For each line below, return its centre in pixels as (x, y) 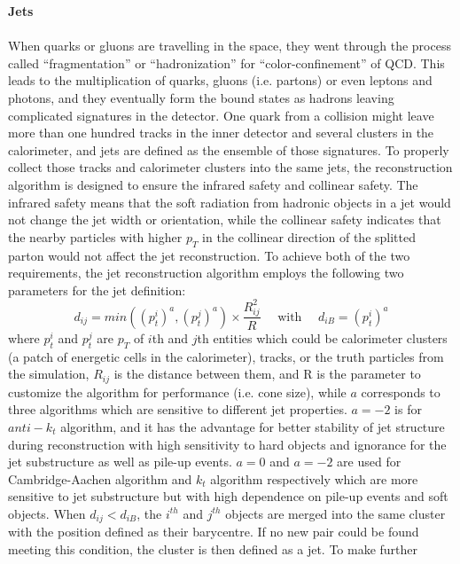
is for (408, 409)
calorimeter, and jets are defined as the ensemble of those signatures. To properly (229, 149)
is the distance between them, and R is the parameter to (267, 374)
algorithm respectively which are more (314, 478)
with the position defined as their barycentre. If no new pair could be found (214, 532)
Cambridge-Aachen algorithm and (100, 478)
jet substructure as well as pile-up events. (120, 462)
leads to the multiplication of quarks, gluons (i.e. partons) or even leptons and (220, 80)
